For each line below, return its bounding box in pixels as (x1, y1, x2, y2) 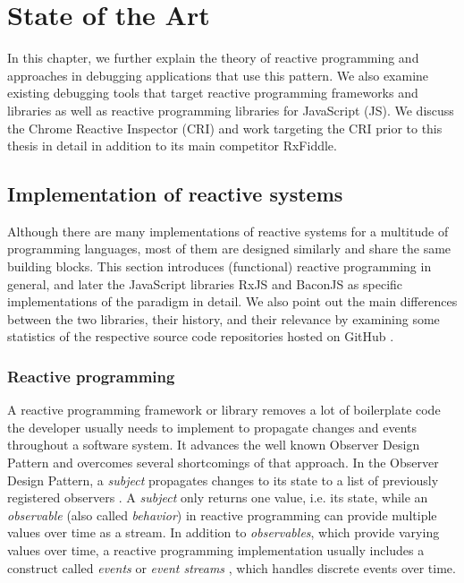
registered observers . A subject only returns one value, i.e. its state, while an (7, 488, 428, 507)
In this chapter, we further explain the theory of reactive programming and (7, 48, 419, 67)
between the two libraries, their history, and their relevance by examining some (7, 309, 440, 328)
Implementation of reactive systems (7, 180, 343, 208)
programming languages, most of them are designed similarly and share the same (7, 239, 451, 258)
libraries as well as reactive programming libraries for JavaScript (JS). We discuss (7, 100, 454, 119)
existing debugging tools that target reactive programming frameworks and (7, 83, 418, 102)
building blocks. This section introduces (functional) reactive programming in (7, 257, 432, 276)
